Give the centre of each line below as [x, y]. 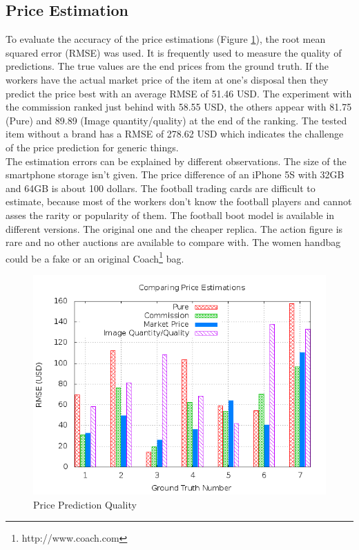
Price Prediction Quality [85, 504]
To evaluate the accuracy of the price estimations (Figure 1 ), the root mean [166, 39]
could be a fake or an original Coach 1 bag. [95, 257]
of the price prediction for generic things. [92, 147]
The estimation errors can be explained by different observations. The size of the [176, 161]
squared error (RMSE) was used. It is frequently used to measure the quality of [174, 52]
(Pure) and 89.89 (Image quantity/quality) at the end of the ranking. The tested [176, 120]
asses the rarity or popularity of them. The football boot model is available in [170, 215]
